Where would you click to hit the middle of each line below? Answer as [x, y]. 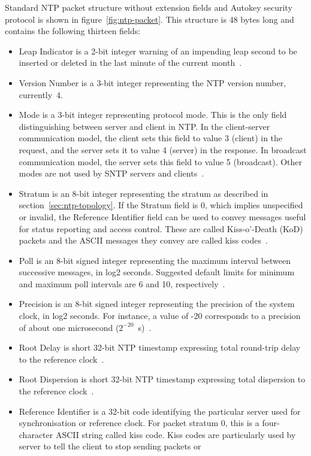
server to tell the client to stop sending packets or [110, 446]
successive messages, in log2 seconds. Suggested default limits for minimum [157, 272]
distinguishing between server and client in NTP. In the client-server [144, 126]
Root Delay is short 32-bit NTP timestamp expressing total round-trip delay [160, 347]
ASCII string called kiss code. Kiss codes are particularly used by [176, 434]
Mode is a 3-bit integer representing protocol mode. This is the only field [153, 115]
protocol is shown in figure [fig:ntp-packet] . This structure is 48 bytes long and [150, 19]
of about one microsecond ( [69, 327]
